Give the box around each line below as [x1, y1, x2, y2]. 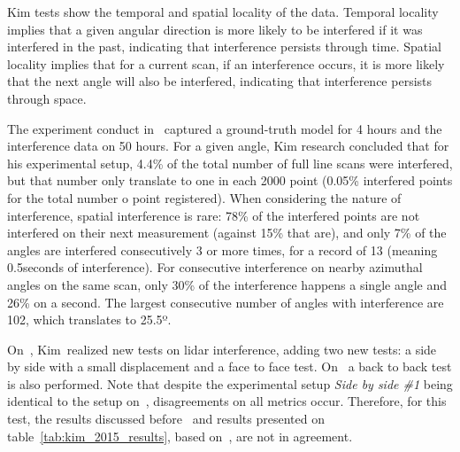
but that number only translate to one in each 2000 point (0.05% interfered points [7, 171, 453, 190]
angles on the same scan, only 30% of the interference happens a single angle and [7, 275, 448, 293]
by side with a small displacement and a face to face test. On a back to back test [7, 357, 452, 376]
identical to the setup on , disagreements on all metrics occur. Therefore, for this [7, 392, 447, 410]
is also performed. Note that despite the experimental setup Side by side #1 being [7, 374, 453, 393]
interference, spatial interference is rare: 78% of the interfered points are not [7, 206, 420, 224]
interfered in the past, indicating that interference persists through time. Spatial [7, 37, 441, 56]
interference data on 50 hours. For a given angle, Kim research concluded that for [7, 136, 449, 155]
